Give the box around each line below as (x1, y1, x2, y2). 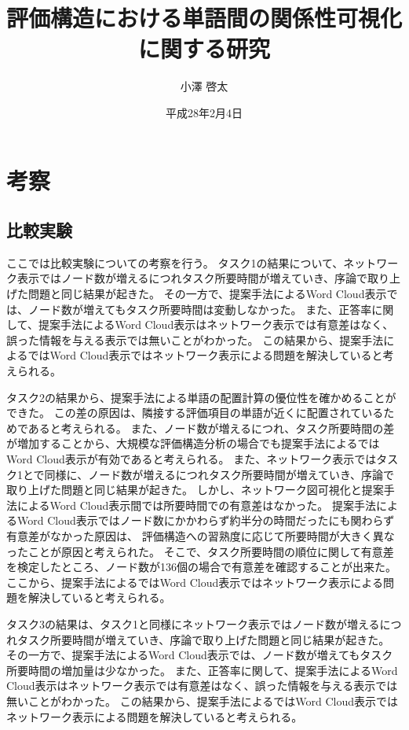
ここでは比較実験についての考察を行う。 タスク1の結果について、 (6, 254, 344, 271)
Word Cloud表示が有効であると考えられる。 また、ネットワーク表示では (6, 451, 377, 467)
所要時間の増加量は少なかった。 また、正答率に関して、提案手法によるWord (6, 662, 398, 678)
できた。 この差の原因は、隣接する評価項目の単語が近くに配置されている (6, 404, 384, 421)
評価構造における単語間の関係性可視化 (6, 2, 403, 34)
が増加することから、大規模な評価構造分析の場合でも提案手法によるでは (6, 435, 380, 452)
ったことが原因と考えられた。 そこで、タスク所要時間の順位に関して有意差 (6, 543, 394, 559)
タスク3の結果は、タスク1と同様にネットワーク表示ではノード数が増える (6, 615, 380, 632)
